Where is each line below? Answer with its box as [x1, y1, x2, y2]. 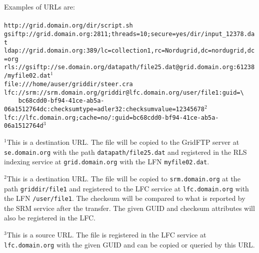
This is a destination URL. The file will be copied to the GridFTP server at [6, 136, 239, 147]
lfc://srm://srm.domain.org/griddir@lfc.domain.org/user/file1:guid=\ [4, 89, 244, 96]
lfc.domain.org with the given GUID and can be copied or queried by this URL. [4, 239, 255, 249]
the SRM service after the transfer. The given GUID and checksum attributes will [4, 202, 255, 213]
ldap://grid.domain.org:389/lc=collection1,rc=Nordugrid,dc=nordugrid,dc [4, 47, 255, 55]
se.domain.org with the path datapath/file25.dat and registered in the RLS [4, 146, 247, 157]
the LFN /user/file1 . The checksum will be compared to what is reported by [4, 193, 245, 203]
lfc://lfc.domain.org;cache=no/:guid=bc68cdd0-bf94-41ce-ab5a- [4, 114, 219, 121]
